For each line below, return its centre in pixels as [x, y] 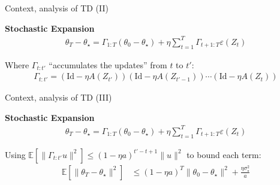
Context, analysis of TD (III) [58, 97]
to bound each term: [224, 154]
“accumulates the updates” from [108, 64]
